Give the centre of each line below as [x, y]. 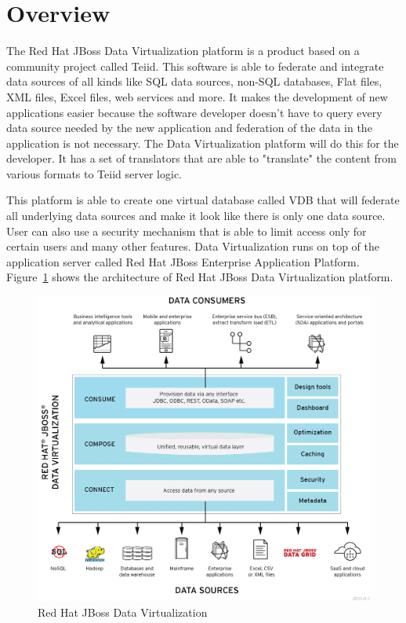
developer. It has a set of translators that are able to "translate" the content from [201, 158]
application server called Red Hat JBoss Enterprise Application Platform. [183, 261]
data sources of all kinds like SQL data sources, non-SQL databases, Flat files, [194, 81]
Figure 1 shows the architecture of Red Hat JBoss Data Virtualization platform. [200, 277]
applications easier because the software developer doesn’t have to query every [194, 112]
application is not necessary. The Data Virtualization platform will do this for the [203, 143]
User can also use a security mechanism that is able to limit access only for [187, 231]
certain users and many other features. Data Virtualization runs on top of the [193, 246]
